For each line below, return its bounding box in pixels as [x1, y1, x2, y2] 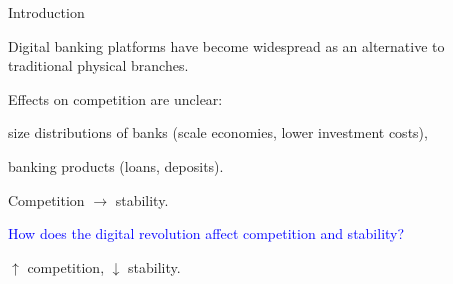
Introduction [8, 2, 85, 22]
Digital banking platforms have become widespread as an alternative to [8, 35, 445, 56]
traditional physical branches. [8, 55, 189, 76]
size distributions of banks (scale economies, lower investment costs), [8, 122, 428, 143]
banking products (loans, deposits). [8, 155, 224, 176]
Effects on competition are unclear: [8, 88, 223, 109]
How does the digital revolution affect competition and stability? [8, 223, 405, 244]
